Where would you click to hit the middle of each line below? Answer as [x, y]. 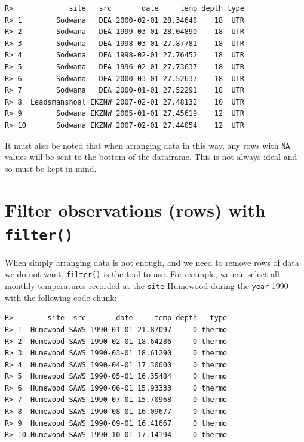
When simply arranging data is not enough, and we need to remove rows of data [152, 262]
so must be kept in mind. [51, 168]
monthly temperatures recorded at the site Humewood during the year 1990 [147, 286]
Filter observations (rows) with [135, 209]
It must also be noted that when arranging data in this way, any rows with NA [148, 145]
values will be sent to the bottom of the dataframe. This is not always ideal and [151, 157]
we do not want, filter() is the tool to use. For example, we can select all [142, 274]
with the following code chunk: [61, 297]
